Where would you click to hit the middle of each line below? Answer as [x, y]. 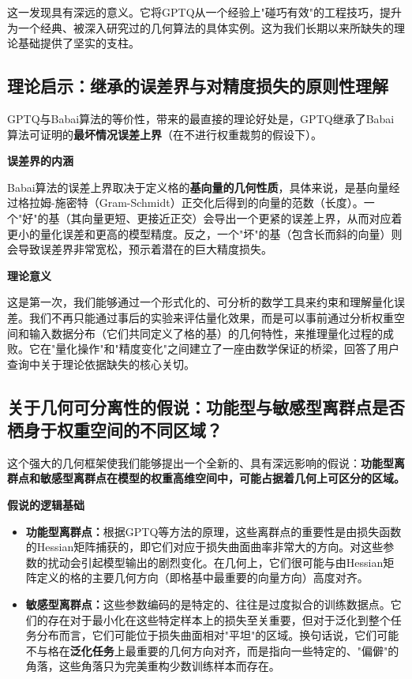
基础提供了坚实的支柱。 [79, 43]
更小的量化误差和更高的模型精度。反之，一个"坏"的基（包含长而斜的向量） [199, 233]
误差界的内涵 [40, 161]
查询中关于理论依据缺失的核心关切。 [101, 364]
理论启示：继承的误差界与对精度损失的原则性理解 [198, 86]
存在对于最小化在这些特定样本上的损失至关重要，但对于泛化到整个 [219, 619]
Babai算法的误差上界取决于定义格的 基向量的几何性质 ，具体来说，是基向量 [198, 187]
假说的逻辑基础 [46, 505]
